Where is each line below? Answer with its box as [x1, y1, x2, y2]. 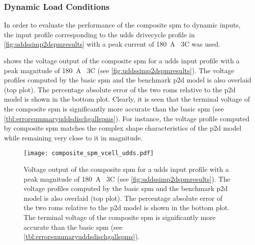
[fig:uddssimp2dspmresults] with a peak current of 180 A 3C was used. [4, 39, 221, 49]
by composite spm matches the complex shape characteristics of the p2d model [4, 123, 242, 133]
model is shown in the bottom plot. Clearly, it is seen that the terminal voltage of [4, 94, 250, 104]
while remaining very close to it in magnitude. [4, 132, 143, 142]
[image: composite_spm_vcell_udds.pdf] [24, 150, 154, 157]
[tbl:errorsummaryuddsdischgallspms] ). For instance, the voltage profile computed [4, 113, 250, 123]
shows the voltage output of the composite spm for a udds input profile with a [4, 55, 240, 65]
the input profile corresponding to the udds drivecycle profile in [4, 29, 195, 39]
